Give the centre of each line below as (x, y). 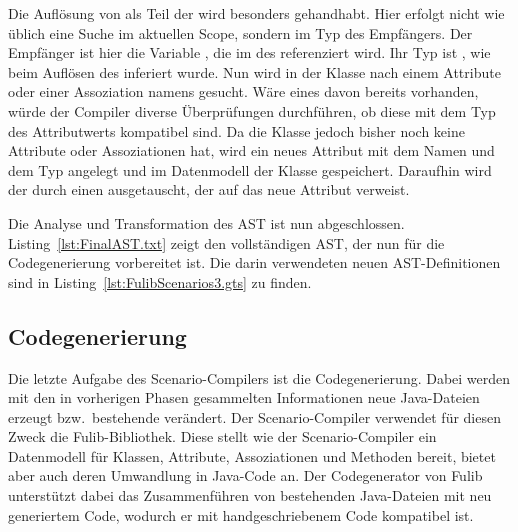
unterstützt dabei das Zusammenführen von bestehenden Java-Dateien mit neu (250, 495)
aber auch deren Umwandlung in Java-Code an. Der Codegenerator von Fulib (245, 475)
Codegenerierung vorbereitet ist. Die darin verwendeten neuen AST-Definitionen (254, 262)
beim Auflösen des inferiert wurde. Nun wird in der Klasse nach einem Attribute (254, 71)
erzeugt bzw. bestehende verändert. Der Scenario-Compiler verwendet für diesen (254, 416)
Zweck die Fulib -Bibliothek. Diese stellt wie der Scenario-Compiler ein (222, 436)
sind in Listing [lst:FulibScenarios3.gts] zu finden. (160, 281)
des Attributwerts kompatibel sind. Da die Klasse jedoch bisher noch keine (236, 130)
